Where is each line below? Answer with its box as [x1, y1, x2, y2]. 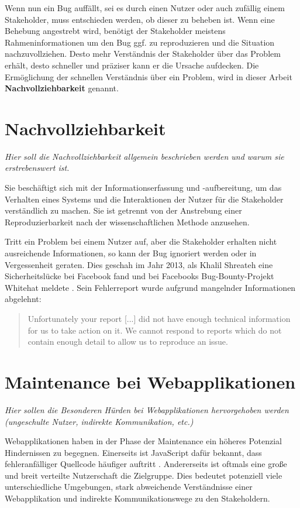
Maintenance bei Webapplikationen [5, 369, 296, 393]
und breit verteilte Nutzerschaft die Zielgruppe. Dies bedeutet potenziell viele [5, 469, 282, 481]
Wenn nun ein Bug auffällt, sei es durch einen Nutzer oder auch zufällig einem [5, 2, 285, 13]
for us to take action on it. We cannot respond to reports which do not [27, 324, 282, 336]
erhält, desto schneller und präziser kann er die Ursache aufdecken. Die [5, 59, 259, 71]
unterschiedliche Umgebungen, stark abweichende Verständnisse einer [5, 480, 253, 493]
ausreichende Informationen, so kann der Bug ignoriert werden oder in [5, 247, 257, 259]
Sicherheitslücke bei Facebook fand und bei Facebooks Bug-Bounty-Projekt [5, 270, 274, 282]
